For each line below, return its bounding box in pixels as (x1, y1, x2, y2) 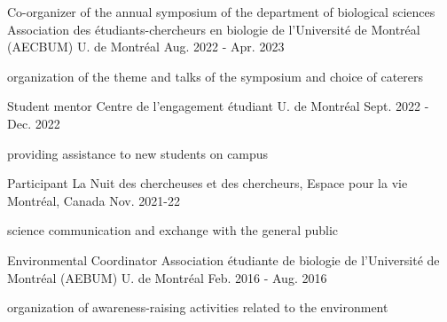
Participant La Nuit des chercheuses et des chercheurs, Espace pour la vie (7, 174, 408, 192)
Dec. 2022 (7, 114, 60, 132)
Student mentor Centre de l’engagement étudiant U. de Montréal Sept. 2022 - (7, 97, 429, 115)
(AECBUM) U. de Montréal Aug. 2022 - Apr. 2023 (7, 37, 285, 56)
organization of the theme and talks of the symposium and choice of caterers (7, 67, 424, 85)
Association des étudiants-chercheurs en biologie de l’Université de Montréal (7, 20, 420, 38)
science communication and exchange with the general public (7, 221, 339, 240)
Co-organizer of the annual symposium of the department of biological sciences (7, 3, 435, 20)
